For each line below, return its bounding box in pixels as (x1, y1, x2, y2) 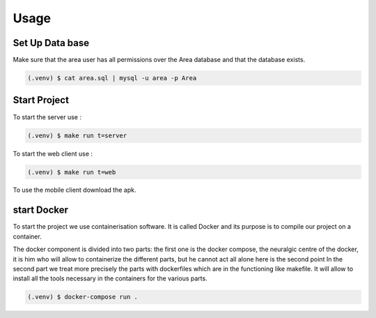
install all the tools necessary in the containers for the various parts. (13, 274, 208, 282)
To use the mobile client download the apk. (13, 185, 136, 195)
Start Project (13, 94, 70, 106)
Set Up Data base (13, 37, 90, 49)
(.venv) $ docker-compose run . (27, 293, 139, 301)
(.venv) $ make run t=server (27, 131, 127, 139)
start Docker (13, 204, 69, 216)
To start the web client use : (13, 149, 93, 158)
